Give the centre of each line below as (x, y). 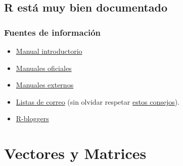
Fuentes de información (53, 32)
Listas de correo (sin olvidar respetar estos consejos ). (98, 101)
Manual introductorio (49, 51)
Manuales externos (45, 85)
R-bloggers (32, 118)
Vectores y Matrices (75, 153)
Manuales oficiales (44, 68)
